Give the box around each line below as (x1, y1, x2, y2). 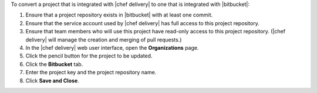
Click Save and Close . (25, 77, 79, 84)
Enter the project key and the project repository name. (25, 69, 157, 76)
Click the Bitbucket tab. (25, 60, 83, 67)
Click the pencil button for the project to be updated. (25, 53, 153, 60)
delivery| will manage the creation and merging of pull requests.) (25, 36, 182, 43)
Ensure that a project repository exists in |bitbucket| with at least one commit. (25, 12, 213, 19)
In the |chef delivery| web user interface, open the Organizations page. (25, 44, 199, 51)
